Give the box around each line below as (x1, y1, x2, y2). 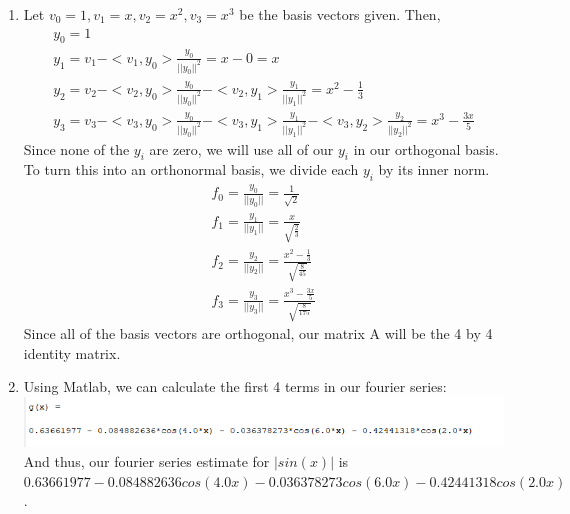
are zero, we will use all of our (149, 138, 334, 159)
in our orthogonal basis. (353, 138, 499, 159)
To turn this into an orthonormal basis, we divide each (23, 159, 359, 180)
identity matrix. (23, 342, 121, 363)
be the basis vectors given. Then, (239, 4, 441, 24)
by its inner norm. (378, 159, 490, 180)
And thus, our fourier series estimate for (23, 450, 270, 471)
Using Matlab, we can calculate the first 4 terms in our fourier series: (23, 376, 447, 397)
